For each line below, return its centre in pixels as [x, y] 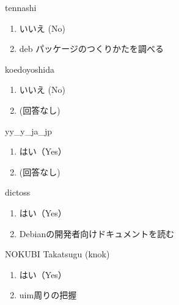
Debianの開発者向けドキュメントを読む [97, 233]
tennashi [21, 7]
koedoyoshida [30, 69]
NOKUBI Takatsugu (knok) [57, 254]
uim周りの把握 [48, 295]
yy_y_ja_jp [29, 130]
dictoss [18, 192]
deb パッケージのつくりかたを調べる [91, 49]
